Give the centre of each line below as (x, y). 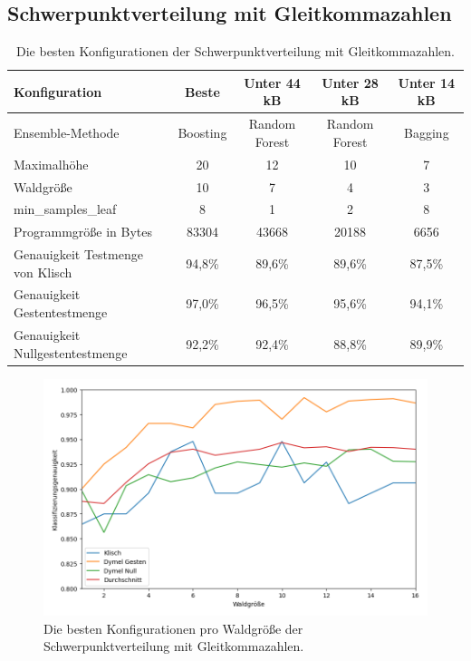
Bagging (427, 133)
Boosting (202, 133)
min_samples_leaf (65, 209)
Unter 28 (350, 82)
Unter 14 (427, 82)
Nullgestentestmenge (71, 352)
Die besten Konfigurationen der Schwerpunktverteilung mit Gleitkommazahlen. (235, 51)
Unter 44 (272, 82)
